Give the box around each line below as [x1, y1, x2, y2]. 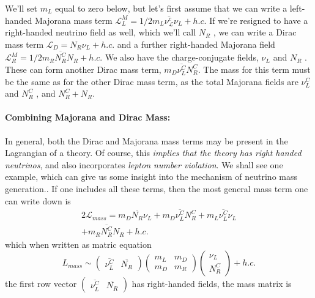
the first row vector [5, 277, 77, 290]
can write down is [5, 194, 71, 207]
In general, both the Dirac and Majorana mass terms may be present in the [5, 134, 288, 147]
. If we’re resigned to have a [204, 13, 308, 26]
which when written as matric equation [5, 237, 152, 250]
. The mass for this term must [198, 62, 311, 75]
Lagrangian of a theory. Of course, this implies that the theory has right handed [5, 146, 302, 159]
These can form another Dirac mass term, [5, 62, 161, 75]
